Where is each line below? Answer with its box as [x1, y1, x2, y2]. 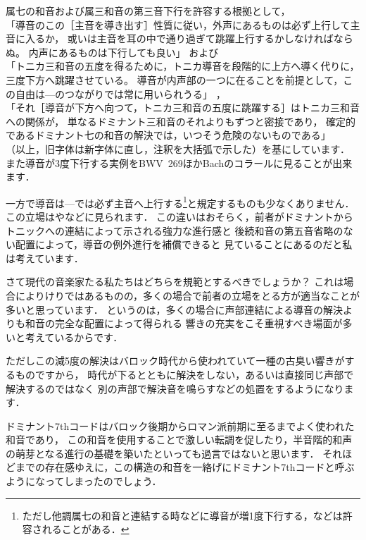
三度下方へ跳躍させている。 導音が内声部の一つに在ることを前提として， [6, 72, 343, 87]
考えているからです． [25, 329, 123, 344]
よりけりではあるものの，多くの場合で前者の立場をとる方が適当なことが [25, 288, 360, 302]
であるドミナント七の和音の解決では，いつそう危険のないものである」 [6, 128, 331, 142]
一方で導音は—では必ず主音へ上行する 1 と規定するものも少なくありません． [6, 193, 355, 210]
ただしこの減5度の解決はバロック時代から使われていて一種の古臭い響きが [6, 353, 345, 368]
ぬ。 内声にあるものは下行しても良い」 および [6, 44, 219, 59]
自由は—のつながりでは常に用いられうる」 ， [15, 86, 226, 101]
